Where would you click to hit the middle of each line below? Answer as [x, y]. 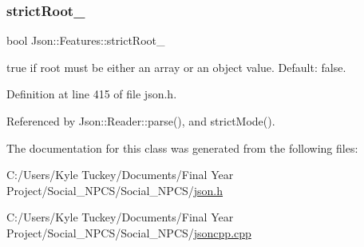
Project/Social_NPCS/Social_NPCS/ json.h [115, 190]
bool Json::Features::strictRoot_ [86, 40]
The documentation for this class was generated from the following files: [182, 147]
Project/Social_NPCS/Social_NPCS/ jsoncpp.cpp [129, 232]
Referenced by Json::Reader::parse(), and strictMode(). [141, 121]
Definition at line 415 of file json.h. [92, 94]
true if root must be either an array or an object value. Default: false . [176, 67]
